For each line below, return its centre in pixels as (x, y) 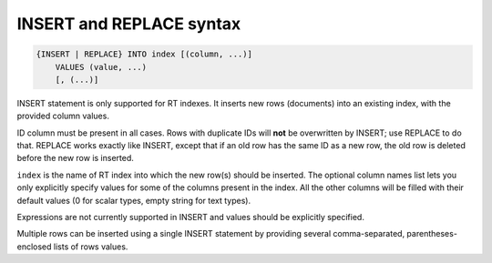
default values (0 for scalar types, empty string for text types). (133, 200)
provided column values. (63, 116)
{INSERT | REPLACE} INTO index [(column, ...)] (144, 54)
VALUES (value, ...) (101, 67)
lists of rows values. (91, 247)
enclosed (34, 247)
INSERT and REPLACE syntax (129, 24)
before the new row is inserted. (75, 158)
